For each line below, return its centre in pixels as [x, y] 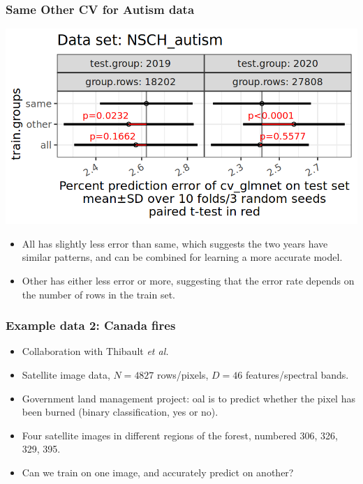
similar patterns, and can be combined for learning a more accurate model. [182, 257]
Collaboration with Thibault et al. [95, 351]
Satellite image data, [66, 375]
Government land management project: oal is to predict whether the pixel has [188, 398]
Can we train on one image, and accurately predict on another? [158, 472]
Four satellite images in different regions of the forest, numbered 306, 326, [180, 435]
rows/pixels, [183, 375]
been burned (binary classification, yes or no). [120, 412]
